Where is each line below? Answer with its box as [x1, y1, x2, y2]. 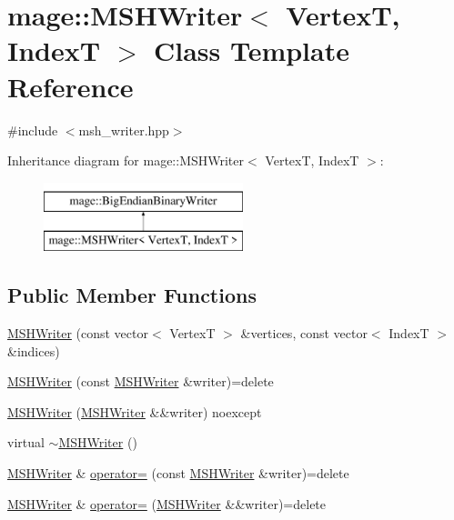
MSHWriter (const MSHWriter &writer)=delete [7, 372, 274, 391]
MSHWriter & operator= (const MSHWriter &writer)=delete [7, 464, 349, 483]
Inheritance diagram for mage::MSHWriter [7, 151, 245, 170]
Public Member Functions [7, 281, 257, 309]
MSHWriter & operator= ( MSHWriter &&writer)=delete [7, 494, 327, 513]
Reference [7, 67, 134, 105]
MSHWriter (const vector [7, 324, 148, 343]
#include [7, 120, 58, 139]
